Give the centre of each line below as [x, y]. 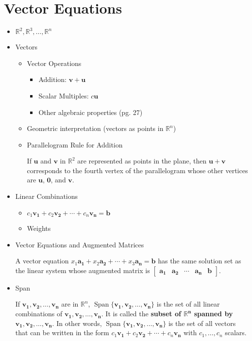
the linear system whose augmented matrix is [83, 270]
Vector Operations [54, 63]
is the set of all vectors [202, 323]
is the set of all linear [188, 304]
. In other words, [77, 323]
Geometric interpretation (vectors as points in [95, 128]
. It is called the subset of [141, 314]
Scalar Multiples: [64, 95]
